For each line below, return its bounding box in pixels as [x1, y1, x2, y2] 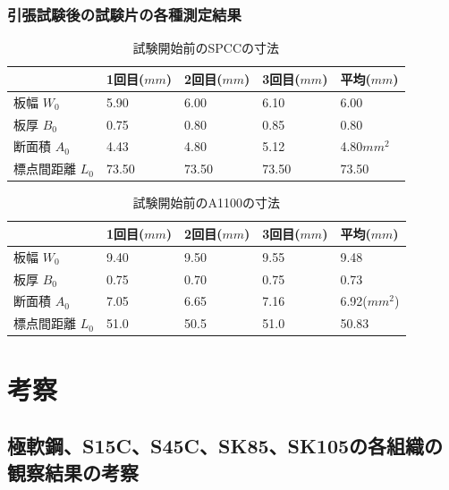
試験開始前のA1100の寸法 [132, 193, 280, 212]
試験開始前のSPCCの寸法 [132, 38, 280, 57]
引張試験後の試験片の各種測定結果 [7, 3, 241, 25]
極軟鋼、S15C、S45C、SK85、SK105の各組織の [7, 432, 444, 460]
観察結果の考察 [7, 458, 139, 486]
